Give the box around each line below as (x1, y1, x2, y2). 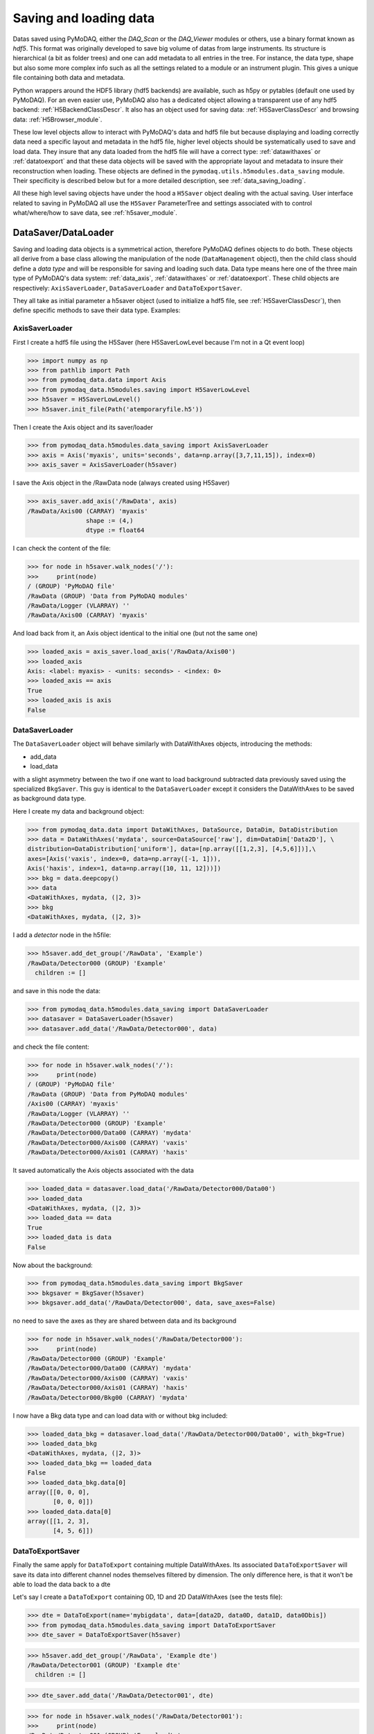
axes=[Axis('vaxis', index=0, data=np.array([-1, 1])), (27, 855, 222, 863)
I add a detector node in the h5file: (12, 931, 112, 939)
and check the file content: (12, 1042, 89, 1051)
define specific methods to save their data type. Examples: (12, 306, 181, 315)
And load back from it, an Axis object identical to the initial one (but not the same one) (12, 629, 258, 637)
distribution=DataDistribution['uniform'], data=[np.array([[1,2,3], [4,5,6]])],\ (27, 845, 317, 853)
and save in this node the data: (12, 986, 100, 995)
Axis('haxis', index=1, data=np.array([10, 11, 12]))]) (27, 864, 222, 873)
